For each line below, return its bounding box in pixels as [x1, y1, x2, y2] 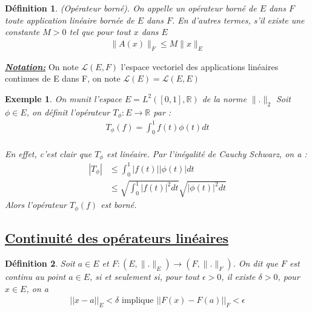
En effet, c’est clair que [5, 147, 92, 160]
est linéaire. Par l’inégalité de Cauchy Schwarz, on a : [106, 147, 307, 160]
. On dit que [233, 256, 278, 269]
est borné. [101, 198, 137, 211]
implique [121, 296, 154, 305]
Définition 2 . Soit [5, 256, 75, 269]
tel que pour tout [69, 25, 131, 38]
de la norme [202, 92, 247, 105]
